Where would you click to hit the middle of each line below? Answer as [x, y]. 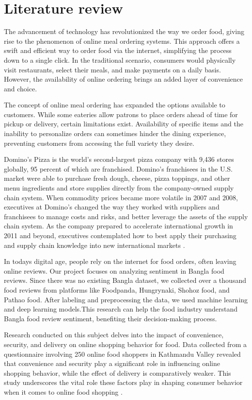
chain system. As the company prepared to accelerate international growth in [118, 226]
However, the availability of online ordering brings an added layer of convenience [124, 79]
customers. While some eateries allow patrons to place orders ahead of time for [121, 114]
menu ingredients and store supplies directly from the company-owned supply [119, 188]
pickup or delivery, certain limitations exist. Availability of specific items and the [124, 124]
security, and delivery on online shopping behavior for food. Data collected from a [126, 344]
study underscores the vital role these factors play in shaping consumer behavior [123, 382]
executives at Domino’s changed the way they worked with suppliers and [112, 207]
